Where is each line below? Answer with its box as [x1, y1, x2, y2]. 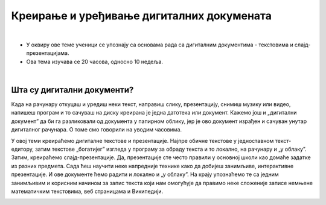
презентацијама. [26, 49, 69, 57]
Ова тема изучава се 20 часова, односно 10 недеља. [26, 58, 163, 65]
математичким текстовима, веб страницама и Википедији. [11, 188, 164, 195]
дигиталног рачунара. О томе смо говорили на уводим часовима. [11, 126, 182, 133]
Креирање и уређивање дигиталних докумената [11, 9, 272, 22]
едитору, [11, 145, 34, 153]
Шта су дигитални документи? [11, 84, 134, 95]
